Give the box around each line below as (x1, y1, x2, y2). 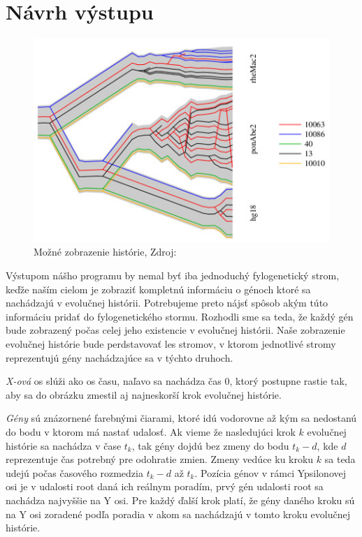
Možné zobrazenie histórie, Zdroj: (34, 244, 177, 259)
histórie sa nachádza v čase (6, 438, 122, 453)
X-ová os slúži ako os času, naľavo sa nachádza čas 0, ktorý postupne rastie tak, (6, 374, 347, 388)
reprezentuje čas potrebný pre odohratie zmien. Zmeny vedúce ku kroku (6, 452, 314, 466)
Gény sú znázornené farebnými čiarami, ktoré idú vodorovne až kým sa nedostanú (6, 411, 357, 425)
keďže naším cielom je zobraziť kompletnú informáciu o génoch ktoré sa (6, 281, 311, 296)
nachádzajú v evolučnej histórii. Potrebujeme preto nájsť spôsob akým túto (6, 295, 328, 310)
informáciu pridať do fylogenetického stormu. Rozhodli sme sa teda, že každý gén (6, 309, 354, 323)
